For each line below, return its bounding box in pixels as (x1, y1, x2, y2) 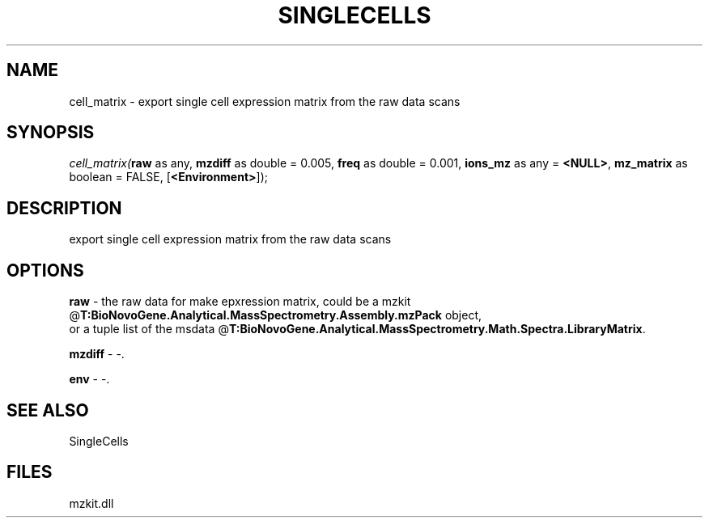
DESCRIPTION (6, 197, 122, 218)
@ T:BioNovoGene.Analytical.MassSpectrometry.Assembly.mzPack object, (69, 308, 482, 323)
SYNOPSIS (6, 122, 95, 143)
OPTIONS (6, 260, 84, 281)
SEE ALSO (6, 399, 89, 420)
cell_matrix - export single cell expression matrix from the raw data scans (69, 94, 461, 108)
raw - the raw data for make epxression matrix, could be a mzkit (69, 294, 411, 309)
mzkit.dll (69, 496, 114, 510)
